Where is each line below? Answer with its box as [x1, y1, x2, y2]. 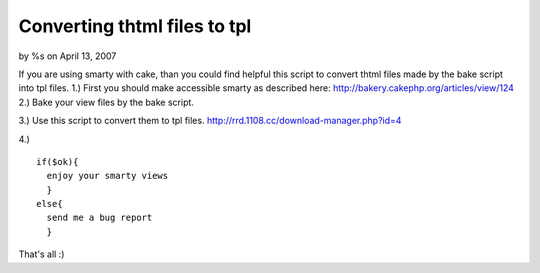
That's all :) [18, 248, 65, 260]
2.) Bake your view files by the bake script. [18, 96, 195, 108]
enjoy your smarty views [46, 170, 169, 182]
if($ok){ [36, 156, 79, 167]
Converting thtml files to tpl [18, 15, 252, 37]
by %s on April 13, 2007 [18, 50, 117, 62]
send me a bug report [46, 212, 153, 224]
